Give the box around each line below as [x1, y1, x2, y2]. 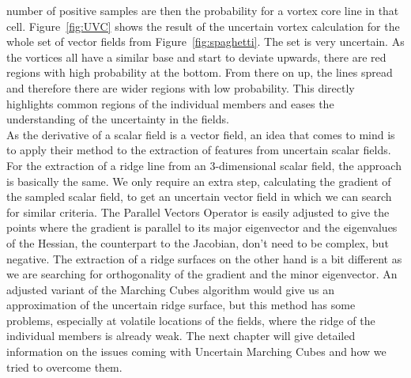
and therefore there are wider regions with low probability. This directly [6, 79, 355, 96]
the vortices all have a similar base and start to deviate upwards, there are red [6, 48, 386, 65]
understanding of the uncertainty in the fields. [6, 111, 229, 127]
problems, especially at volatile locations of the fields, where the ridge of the [6, 312, 375, 328]
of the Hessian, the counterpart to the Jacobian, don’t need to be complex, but [6, 234, 389, 251]
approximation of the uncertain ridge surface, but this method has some [6, 297, 356, 313]
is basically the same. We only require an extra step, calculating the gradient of [6, 172, 391, 189]
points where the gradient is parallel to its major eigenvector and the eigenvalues [6, 219, 398, 236]
